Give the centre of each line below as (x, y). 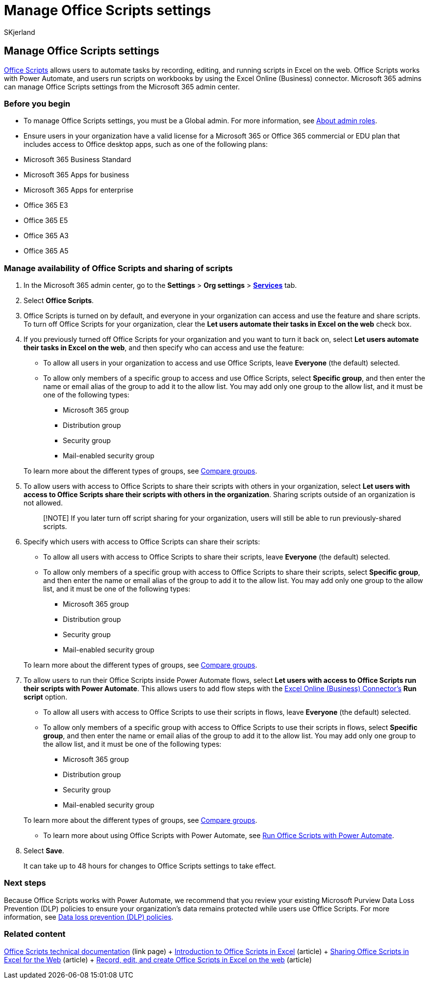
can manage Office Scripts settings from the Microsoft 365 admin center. (122, 86)
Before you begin (37, 103)
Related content (35, 934)
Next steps (25, 883)
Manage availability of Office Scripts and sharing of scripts (118, 268)
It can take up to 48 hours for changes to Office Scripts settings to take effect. (150, 866)
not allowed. (43, 503)
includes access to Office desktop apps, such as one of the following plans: (146, 144)
